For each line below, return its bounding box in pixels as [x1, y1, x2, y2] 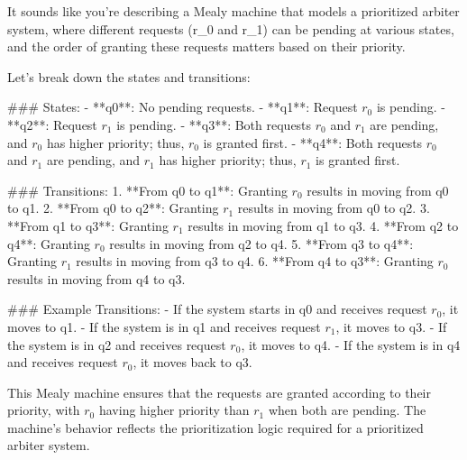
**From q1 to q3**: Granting [7, 216, 169, 235]
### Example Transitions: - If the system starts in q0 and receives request [7, 299, 427, 318]
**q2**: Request [7, 115, 97, 133]
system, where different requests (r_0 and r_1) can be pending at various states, [7, 19, 454, 38]
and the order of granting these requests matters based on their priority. [7, 37, 406, 56]
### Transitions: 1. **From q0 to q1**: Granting [7, 180, 288, 199]
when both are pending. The [268, 400, 426, 419]
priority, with [7, 400, 80, 419]
